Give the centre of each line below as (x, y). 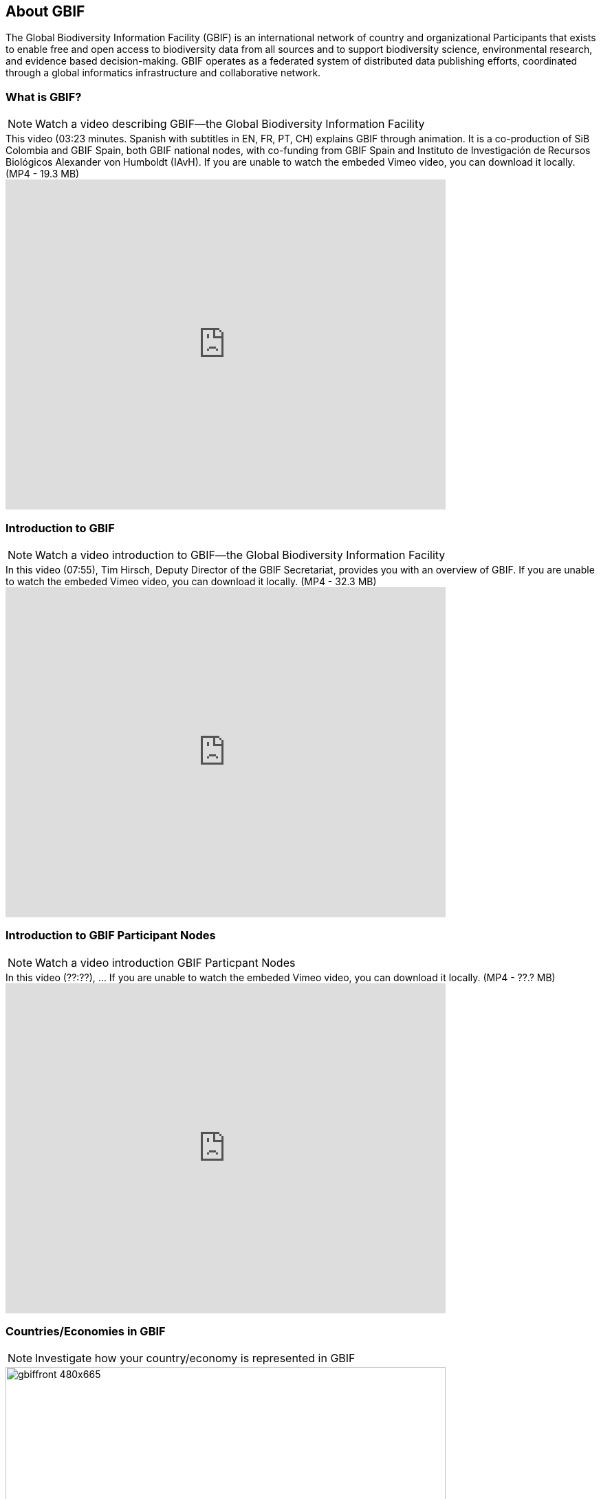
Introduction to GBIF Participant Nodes (111, 935)
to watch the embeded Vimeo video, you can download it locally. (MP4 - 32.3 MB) (191, 581)
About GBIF (45, 11)
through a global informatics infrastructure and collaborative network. (163, 73)
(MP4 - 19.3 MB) (43, 174)
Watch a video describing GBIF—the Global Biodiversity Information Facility (230, 124)
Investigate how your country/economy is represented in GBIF (195, 1358)
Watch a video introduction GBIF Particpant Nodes (165, 962)
